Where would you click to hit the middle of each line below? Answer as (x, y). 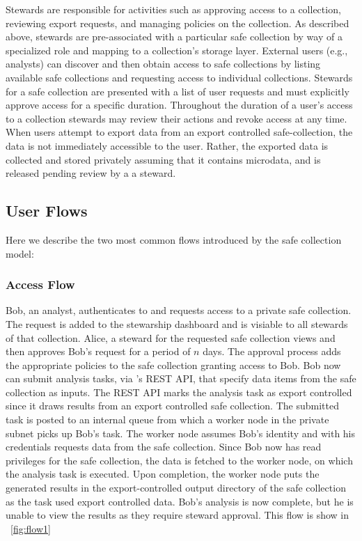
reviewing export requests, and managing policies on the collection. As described (178, 23)
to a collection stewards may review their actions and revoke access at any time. (176, 118)
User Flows (47, 211)
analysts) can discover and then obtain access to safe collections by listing (163, 64)
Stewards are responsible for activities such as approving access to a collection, (173, 9)
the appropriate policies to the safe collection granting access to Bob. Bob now (173, 364)
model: (20, 253)
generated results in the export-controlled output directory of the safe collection (176, 488)
